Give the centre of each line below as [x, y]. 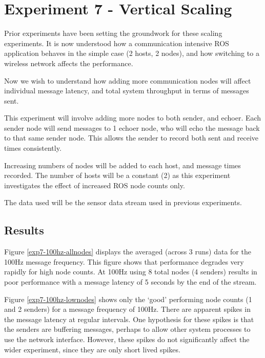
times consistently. [33, 148]
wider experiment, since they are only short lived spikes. [92, 349]
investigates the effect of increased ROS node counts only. [95, 185]
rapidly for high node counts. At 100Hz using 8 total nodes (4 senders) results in [131, 272]
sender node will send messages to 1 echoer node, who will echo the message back [132, 127]
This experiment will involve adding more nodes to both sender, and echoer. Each [133, 118]
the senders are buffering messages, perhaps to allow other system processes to [127, 329]
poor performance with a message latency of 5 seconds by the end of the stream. [130, 282]
